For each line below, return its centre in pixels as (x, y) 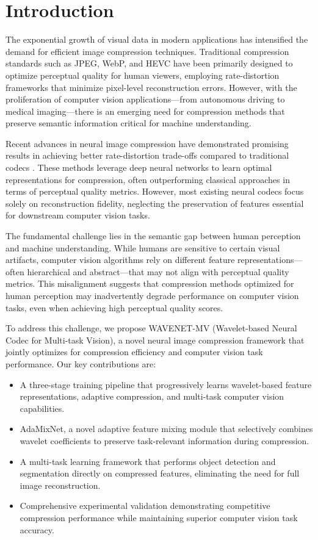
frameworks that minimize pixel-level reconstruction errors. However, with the (151, 87)
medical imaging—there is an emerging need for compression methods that (145, 111)
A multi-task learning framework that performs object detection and (148, 461)
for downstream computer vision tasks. (78, 215)
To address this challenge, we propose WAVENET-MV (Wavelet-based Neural (151, 328)
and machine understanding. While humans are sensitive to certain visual (143, 247)
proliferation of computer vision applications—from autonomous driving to (145, 99)
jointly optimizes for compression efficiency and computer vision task (134, 352)
